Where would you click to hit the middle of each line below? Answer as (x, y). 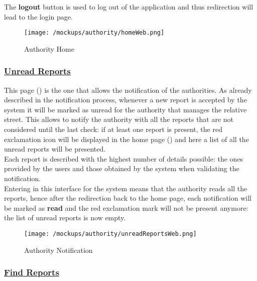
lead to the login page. (38, 16)
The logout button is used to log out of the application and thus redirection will (129, 7)
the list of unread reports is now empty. (65, 218)
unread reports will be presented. (55, 149)
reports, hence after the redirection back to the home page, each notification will (128, 198)
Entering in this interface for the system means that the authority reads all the (126, 188)
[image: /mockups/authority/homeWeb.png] (94, 33)
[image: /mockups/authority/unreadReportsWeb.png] (110, 234)
